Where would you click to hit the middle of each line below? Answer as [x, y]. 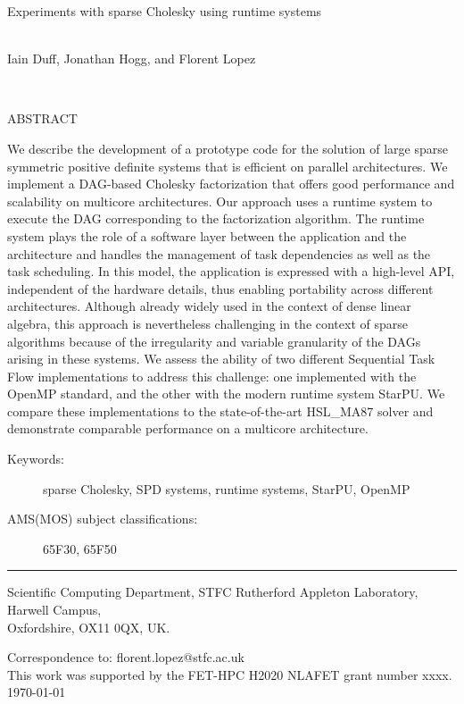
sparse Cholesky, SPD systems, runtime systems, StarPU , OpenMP [227, 488]
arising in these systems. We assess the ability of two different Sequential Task [221, 359]
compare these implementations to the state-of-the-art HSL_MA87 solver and [220, 411]
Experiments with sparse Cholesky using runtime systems [165, 11]
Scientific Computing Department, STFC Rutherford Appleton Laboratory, [213, 592]
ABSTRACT [42, 118]
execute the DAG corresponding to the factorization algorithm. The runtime [216, 218]
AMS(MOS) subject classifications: [103, 519]
